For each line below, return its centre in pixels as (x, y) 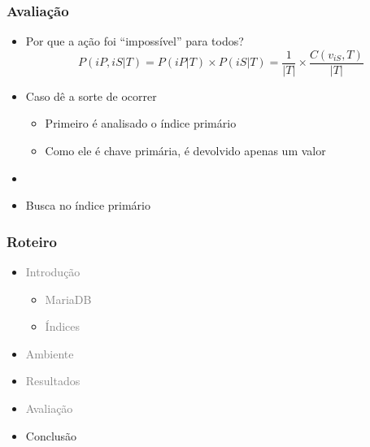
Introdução (53, 272)
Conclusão (51, 435)
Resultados (53, 381)
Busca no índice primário (88, 205)
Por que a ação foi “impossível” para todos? (135, 41)
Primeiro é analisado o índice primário (141, 123)
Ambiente (50, 353)
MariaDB (68, 299)
